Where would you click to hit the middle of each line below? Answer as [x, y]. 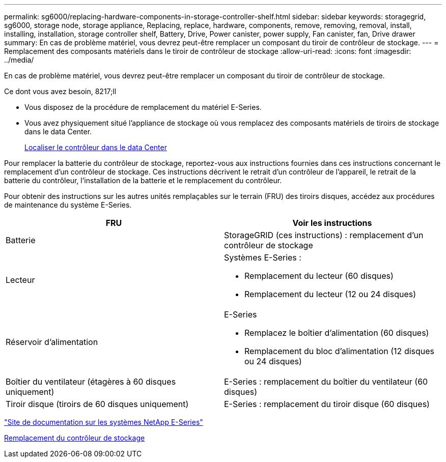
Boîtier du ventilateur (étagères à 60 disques [91, 382]
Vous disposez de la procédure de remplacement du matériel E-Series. [143, 107]
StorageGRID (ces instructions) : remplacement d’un [324, 235]
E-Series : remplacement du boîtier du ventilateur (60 [326, 382]
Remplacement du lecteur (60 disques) [319, 276]
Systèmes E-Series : [263, 257]
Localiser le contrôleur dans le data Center [96, 147]
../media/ [19, 60]
